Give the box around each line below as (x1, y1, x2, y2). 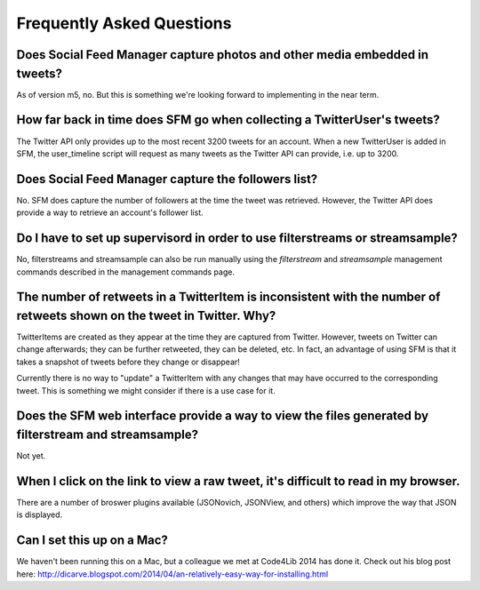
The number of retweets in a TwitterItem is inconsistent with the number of (16, 290, 441, 305)
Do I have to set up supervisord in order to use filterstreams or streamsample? (16, 231, 458, 246)
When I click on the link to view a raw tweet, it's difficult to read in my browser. (16, 474, 460, 489)
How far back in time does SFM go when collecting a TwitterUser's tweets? (16, 112, 440, 128)
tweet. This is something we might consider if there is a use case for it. (16, 385, 276, 395)
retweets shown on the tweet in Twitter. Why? (16, 307, 276, 323)
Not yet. (16, 450, 46, 461)
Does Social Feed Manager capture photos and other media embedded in (16, 47, 429, 62)
